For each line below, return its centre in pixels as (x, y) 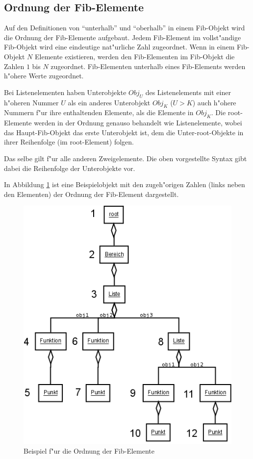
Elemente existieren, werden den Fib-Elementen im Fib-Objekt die (135, 56)
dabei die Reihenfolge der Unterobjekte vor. (70, 168)
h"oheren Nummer (31, 102)
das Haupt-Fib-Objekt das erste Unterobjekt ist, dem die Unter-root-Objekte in (124, 132)
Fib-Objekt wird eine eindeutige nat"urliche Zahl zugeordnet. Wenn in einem (119, 47)
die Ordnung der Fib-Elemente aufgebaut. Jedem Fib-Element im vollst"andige (123, 37)
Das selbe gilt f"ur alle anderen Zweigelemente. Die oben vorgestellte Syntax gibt (126, 158)
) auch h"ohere (214, 102)
